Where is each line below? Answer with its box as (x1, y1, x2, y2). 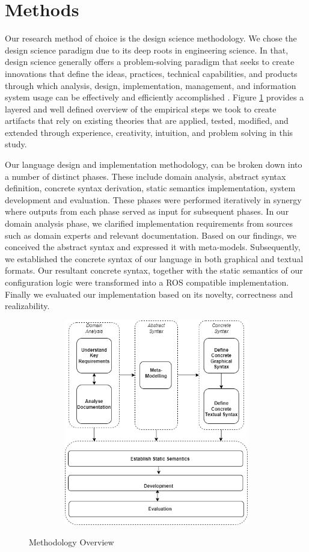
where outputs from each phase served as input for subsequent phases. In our (5, 205, 289, 218)
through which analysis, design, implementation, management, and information (5, 79, 296, 91)
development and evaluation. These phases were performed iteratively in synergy (5, 193, 302, 206)
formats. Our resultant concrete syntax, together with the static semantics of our (5, 264, 303, 277)
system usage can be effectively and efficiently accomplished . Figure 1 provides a (5, 91, 304, 103)
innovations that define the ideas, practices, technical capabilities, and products (5, 67, 298, 79)
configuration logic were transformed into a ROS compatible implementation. (5, 276, 289, 288)
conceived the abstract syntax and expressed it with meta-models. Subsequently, (5, 241, 301, 253)
